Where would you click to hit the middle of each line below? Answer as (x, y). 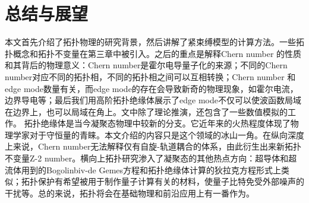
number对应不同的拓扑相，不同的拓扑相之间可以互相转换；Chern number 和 (150, 76)
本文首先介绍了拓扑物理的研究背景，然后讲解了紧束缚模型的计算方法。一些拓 (154, 42)
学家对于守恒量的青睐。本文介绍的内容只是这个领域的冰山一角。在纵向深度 (158, 134)
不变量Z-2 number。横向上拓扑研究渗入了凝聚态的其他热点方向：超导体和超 (151, 158)
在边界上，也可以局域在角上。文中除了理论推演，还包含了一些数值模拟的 (146, 111)
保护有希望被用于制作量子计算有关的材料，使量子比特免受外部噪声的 (171, 181)
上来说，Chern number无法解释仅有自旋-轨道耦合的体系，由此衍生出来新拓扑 (153, 146)
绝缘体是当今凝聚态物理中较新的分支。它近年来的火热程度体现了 (165, 123)
